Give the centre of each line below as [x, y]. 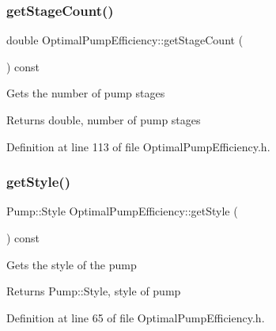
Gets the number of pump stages [86, 93]
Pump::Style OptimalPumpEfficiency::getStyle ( [122, 211]
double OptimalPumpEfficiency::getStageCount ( [125, 40]
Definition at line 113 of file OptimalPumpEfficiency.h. [138, 146]
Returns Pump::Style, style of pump [94, 291]
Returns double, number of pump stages [104, 120]
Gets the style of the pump [72, 264]
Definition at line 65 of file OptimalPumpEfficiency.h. [136, 317]
